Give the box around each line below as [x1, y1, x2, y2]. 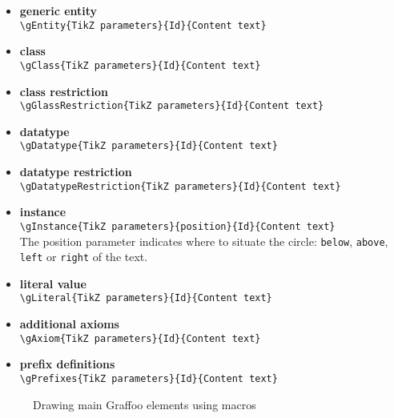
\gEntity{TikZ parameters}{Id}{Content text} [19, 19, 267, 31]
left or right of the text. [19, 248, 148, 265]
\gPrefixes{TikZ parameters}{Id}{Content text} [19, 372, 278, 384]
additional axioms [19, 316, 119, 332]
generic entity [19, 2, 98, 18]
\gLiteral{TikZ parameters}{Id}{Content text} [19, 292, 272, 304]
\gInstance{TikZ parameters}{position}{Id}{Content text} [19, 220, 336, 232]
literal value [19, 275, 86, 291]
